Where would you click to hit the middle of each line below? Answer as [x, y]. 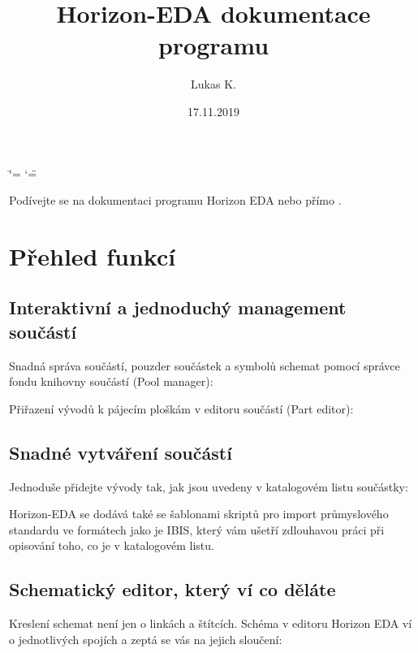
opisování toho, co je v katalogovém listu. [112, 545]
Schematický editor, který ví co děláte [172, 589]
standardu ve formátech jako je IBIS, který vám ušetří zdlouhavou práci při [197, 529]
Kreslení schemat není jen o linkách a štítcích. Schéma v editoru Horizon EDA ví [211, 623]
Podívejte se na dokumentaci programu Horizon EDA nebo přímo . [175, 200]
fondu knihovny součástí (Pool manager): [111, 381]
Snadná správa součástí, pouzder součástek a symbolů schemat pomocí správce [205, 365]
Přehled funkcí [93, 255]
